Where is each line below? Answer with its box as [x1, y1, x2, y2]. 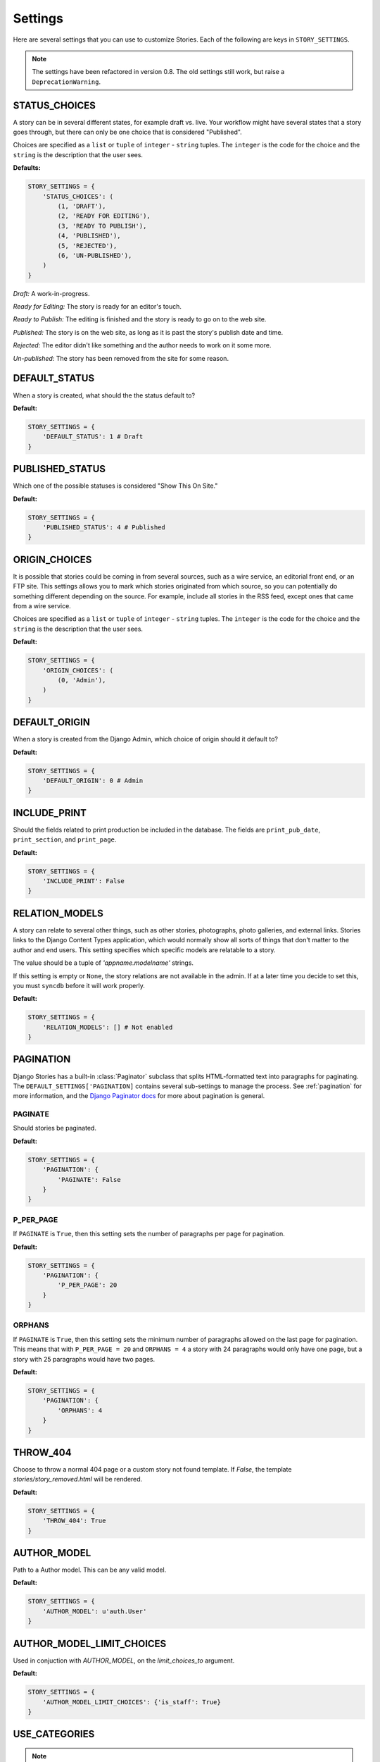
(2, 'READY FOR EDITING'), [57, 212, 151, 220]
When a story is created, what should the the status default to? [13, 391, 196, 400]
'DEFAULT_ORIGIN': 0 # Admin [42, 777, 144, 784]
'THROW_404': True [42, 1517, 106, 1525]
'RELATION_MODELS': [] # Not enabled [42, 1023, 173, 1031]
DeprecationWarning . [32, 78, 101, 86]
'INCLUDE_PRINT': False [42, 877, 125, 885]
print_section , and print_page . [13, 835, 117, 844]
